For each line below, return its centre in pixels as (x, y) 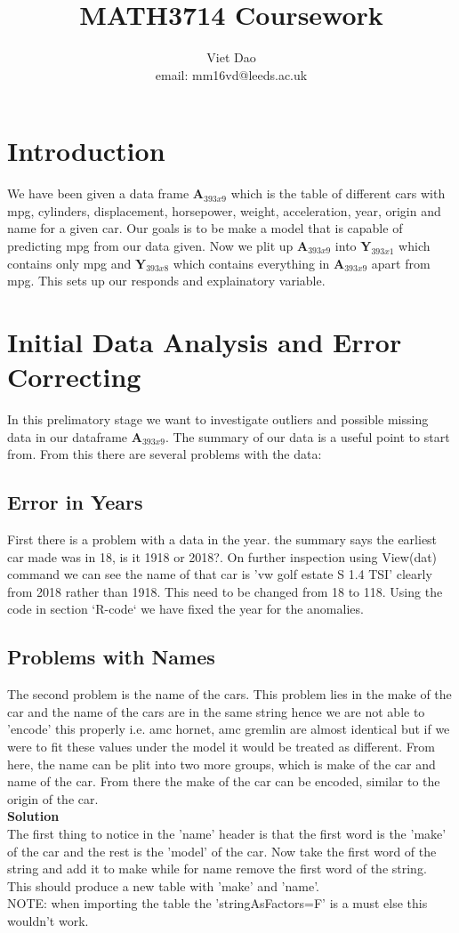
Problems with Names (111, 657)
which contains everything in (251, 263)
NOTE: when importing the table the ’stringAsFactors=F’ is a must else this (217, 903)
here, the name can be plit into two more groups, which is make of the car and (221, 764)
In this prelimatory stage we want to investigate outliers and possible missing (218, 419)
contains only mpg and (69, 263)
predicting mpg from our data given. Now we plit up (150, 246)
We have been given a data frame (98, 193)
